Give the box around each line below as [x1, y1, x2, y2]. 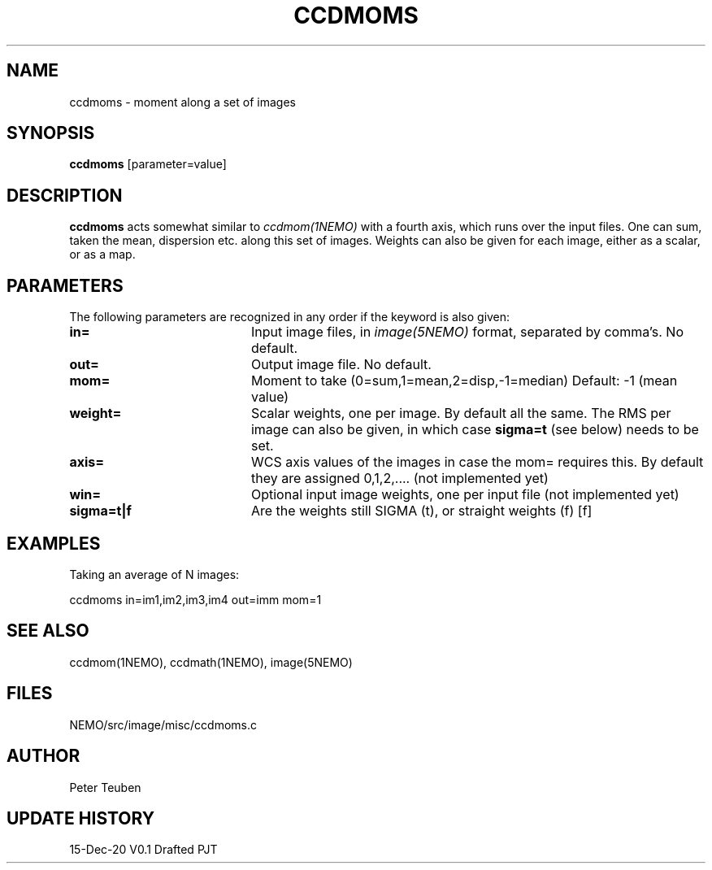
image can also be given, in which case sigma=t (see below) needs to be [250, 421, 699, 438]
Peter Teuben [69, 780, 141, 794]
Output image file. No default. [250, 356, 432, 373]
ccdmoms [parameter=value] [69, 157, 227, 172]
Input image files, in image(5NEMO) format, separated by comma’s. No [250, 324, 684, 341]
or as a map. [69, 247, 136, 262]
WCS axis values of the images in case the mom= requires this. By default [250, 454, 704, 471]
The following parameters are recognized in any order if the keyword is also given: [69, 310, 510, 324]
